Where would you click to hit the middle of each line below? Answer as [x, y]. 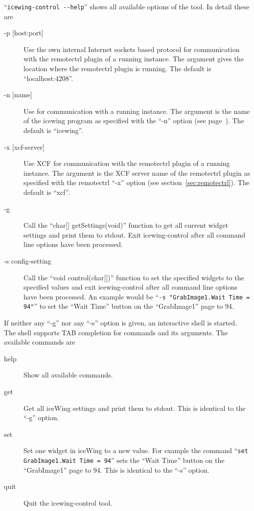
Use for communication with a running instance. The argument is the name [137, 111]
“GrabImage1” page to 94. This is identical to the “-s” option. [116, 470]
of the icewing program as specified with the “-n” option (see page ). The [134, 121]
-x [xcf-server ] [24, 147]
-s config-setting [28, 260]
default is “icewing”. [53, 130]
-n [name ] [18, 94]
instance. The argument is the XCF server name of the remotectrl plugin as [137, 173]
